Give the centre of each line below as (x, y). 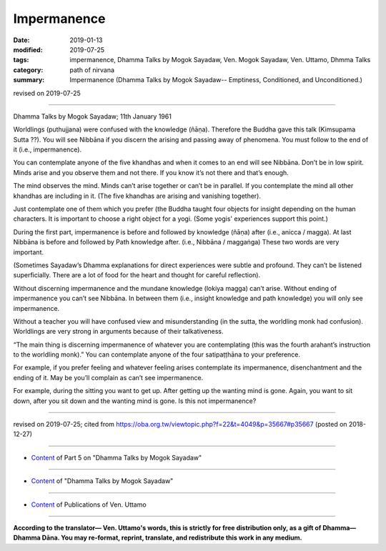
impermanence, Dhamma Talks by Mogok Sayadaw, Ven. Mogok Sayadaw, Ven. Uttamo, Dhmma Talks (220, 60)
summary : (29, 80)
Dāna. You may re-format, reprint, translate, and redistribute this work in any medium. (172, 538)
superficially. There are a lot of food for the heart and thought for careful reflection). (137, 275)
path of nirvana (92, 70)
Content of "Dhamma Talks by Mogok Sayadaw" (102, 481)
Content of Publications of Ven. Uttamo (89, 505)
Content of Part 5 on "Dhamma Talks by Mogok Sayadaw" (117, 457)
